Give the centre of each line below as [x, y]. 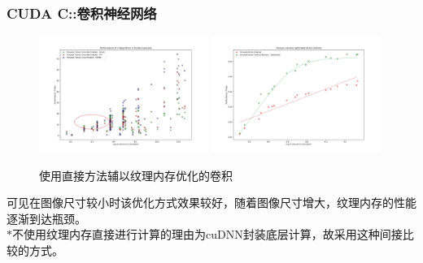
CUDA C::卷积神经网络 [82, 13]
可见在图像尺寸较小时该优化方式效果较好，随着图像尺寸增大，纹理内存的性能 [211, 203]
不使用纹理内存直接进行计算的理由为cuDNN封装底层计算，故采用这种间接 [207, 234]
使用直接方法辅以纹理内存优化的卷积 [136, 175]
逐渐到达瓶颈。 [46, 218]
